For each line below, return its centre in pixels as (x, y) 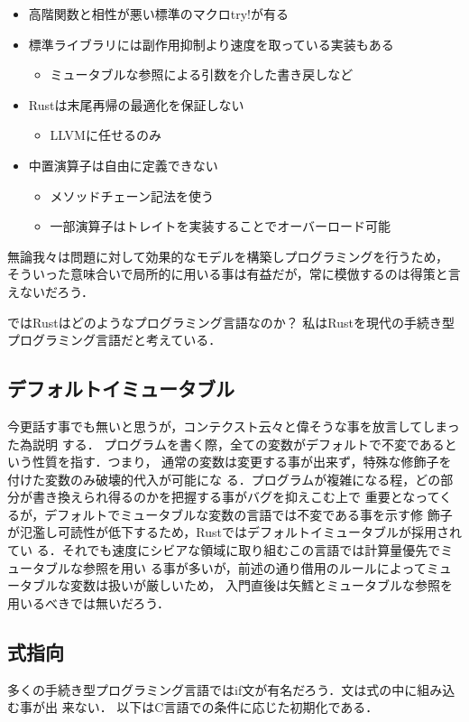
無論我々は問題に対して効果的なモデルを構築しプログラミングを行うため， (228, 256)
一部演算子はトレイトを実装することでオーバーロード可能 (221, 226)
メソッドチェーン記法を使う (132, 195)
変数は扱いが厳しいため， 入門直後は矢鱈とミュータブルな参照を (261, 585)
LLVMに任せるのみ (106, 135)
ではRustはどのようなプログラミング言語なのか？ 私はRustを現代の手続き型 (231, 322)
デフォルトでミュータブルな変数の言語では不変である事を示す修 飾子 (248, 514)
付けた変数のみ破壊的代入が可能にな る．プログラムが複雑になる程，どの (224, 479)
